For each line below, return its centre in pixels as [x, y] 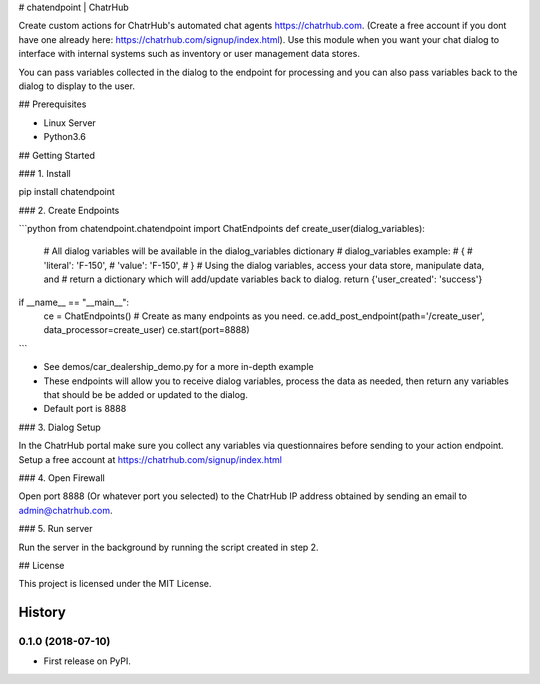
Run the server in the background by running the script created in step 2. [168, 547]
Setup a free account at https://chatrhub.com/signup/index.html [150, 459]
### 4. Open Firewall [61, 477]
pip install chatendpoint [66, 192]
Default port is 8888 [85, 409]
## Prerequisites [52, 104]
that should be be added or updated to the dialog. [146, 394]
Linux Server [70, 122]
